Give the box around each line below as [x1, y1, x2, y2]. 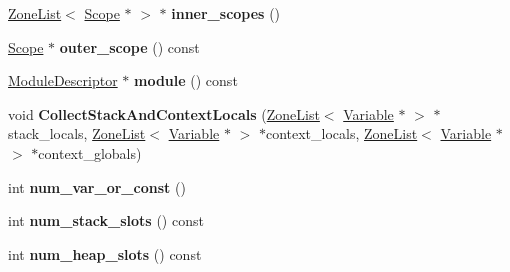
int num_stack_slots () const [8, 210, 204, 231]
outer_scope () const [59, 36, 200, 57]
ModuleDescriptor [8, 70, 118, 91]
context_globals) [38, 142, 142, 163]
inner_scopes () [171, 3, 281, 23]
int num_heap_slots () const [8, 243, 202, 264]
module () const [134, 70, 238, 91]
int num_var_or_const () [8, 176, 186, 197]
